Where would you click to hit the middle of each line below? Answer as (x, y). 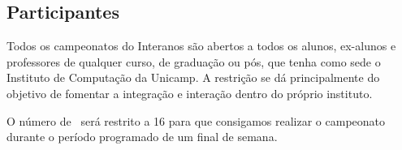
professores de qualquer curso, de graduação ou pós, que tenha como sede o (194, 61)
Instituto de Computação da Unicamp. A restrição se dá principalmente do (193, 77)
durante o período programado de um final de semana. (142, 137)
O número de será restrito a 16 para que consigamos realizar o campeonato (196, 120)
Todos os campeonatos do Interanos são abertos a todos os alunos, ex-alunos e (201, 46)
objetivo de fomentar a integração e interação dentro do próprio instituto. (190, 93)
